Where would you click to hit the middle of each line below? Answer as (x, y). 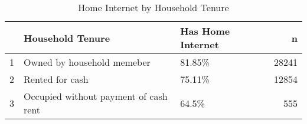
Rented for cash (56, 79)
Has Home (205, 31)
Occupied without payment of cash (96, 96)
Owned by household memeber (87, 62)
